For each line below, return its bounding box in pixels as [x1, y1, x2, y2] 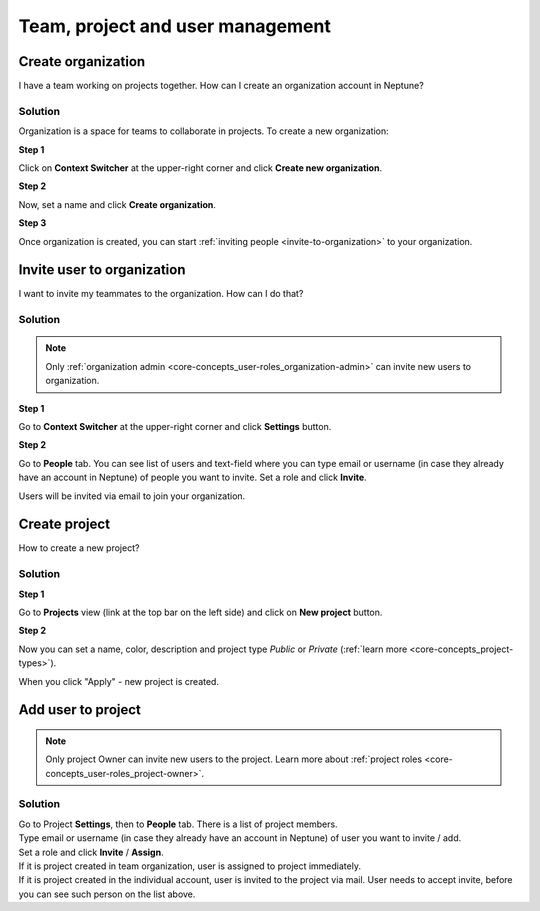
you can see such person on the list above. [18, 888, 196, 900]
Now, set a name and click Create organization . [18, 198, 217, 210]
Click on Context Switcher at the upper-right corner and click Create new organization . [18, 161, 383, 174]
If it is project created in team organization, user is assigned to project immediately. [18, 860, 362, 872]
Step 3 [18, 217, 47, 229]
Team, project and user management [18, 15, 332, 37]
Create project [18, 516, 110, 533]
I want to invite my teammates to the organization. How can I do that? [18, 288, 304, 300]
